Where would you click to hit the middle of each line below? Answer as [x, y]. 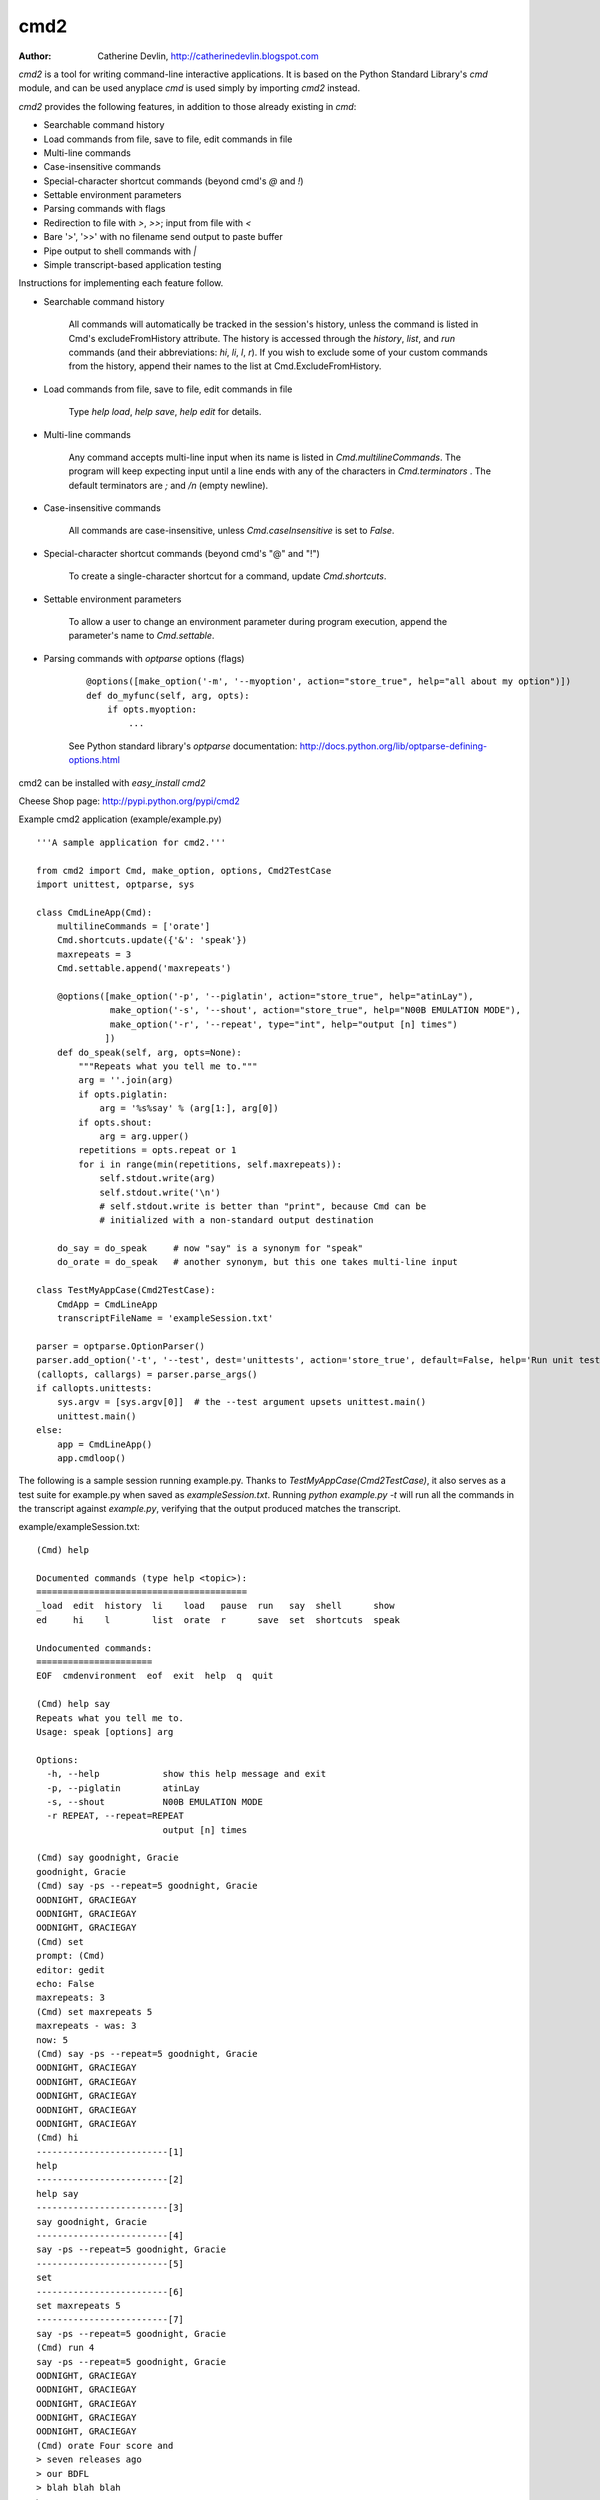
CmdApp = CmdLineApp [107, 1304]
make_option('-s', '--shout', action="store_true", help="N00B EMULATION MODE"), [316, 1010]
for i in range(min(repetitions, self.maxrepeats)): [210, 1164]
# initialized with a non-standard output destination [236, 1220]
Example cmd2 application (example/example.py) [120, 819]
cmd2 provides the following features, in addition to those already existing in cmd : [187, 106]
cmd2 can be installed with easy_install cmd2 [112, 782]
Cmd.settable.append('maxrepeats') [144, 968]
